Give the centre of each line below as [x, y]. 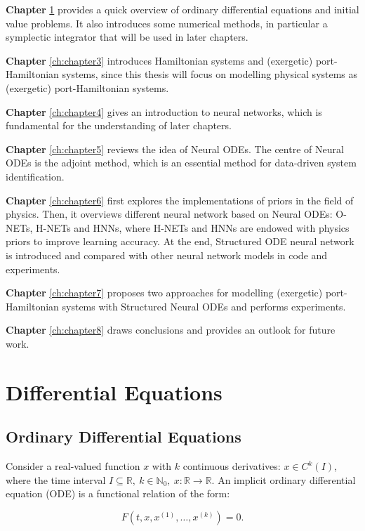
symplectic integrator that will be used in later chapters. [127, 37]
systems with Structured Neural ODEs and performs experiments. [204, 306]
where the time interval [56, 479]
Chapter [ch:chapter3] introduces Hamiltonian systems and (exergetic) [159, 60]
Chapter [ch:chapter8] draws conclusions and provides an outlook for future [171, 330]
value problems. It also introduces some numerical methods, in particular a [167, 23]
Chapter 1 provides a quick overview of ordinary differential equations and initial [182, 9]
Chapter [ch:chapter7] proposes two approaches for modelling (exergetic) [164, 293]
